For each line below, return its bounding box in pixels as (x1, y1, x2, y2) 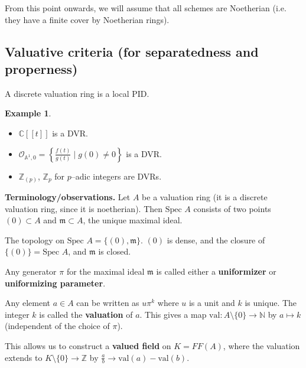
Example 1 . (5, 107, 51, 119)
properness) (5, 59, 78, 77)
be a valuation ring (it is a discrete (142, 191, 268, 203)
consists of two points (193, 202, 271, 214)
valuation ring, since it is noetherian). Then (5, 202, 163, 214)
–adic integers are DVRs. (71, 170, 162, 182)
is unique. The (245, 297, 297, 309)
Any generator (5, 265, 57, 278)
